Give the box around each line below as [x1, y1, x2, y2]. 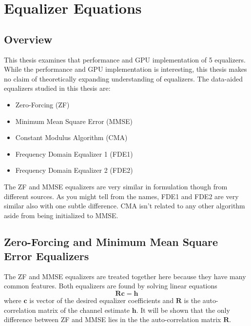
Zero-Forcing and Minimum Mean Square [4, 234, 218, 249]
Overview [4, 31, 53, 46]
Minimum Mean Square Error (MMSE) [15, 116, 133, 126]
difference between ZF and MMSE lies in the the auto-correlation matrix [4, 314, 221, 325]
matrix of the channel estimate [38, 305, 130, 315]
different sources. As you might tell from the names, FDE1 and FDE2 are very [4, 191, 239, 201]
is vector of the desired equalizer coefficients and [29, 295, 174, 306]
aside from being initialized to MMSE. [4, 210, 118, 220]
